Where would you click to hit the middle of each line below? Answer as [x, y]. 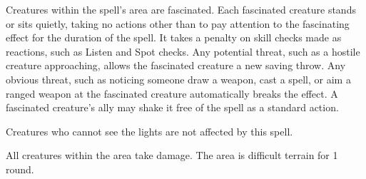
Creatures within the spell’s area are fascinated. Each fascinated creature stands [181, 9]
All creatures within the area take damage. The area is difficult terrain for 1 [172, 155]
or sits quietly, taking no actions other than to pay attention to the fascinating [178, 23]
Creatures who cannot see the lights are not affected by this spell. [149, 131]
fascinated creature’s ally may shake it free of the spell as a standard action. [172, 107]
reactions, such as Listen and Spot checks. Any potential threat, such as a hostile [183, 51]
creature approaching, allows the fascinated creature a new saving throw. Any [176, 65]
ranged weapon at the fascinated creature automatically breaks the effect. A [172, 93]
